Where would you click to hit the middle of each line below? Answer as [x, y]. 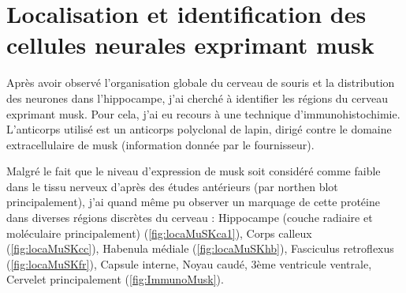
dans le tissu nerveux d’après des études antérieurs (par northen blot [172, 186]
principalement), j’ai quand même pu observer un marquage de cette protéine [193, 202]
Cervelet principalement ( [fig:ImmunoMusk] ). [115, 279]
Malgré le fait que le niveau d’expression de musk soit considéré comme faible [194, 171]
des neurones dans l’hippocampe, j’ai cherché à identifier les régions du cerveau [197, 98]
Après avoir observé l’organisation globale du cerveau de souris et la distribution [201, 83]
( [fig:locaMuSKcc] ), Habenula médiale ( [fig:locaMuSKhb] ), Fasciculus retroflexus [200, 248]
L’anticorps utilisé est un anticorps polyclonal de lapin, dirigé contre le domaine [199, 129]
